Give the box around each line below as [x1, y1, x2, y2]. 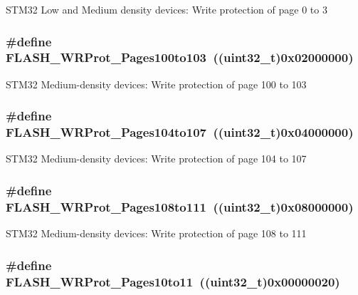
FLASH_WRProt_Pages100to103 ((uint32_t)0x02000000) [6, 48, 354, 66]
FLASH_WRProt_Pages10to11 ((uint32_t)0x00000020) [6, 272, 340, 290]
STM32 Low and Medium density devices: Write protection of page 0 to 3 [6, 2, 327, 16]
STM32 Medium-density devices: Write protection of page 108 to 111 [6, 226, 307, 241]
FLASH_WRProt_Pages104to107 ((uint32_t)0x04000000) [6, 123, 354, 141]
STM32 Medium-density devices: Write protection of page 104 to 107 [6, 151, 307, 166]
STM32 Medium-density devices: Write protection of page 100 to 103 [6, 76, 307, 91]
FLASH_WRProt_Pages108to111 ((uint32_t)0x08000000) [6, 197, 354, 215]
